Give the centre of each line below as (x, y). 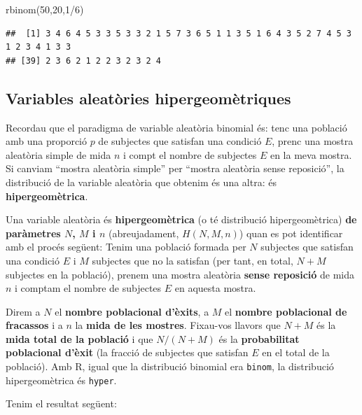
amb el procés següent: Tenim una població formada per (126, 247)
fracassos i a (34, 325)
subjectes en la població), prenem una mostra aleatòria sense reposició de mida (180, 274)
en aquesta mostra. (215, 288)
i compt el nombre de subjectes (190, 154)
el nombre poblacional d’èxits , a (132, 311)
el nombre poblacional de (286, 311)
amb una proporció (46, 141)
